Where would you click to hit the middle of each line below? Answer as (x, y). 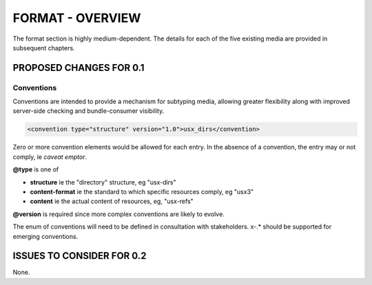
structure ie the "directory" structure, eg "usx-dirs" (103, 182)
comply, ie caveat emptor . (50, 157)
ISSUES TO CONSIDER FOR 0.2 (80, 256)
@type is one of (36, 169)
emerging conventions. (45, 236)
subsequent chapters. (44, 47)
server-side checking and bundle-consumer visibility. (89, 111)
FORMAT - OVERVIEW (77, 18)
